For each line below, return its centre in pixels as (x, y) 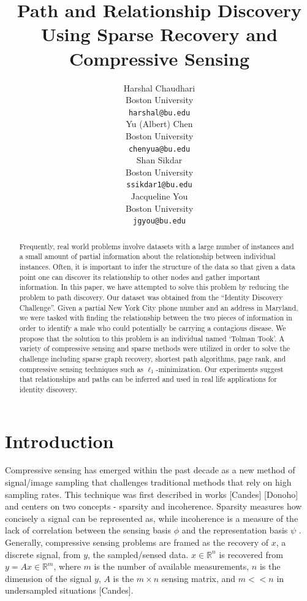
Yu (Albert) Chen (159, 124)
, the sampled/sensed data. (138, 554)
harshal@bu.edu (159, 113)
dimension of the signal (48, 578)
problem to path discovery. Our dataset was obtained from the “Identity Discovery (151, 297)
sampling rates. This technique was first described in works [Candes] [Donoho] (152, 494)
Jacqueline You (159, 196)
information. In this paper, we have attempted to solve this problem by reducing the (154, 287)
